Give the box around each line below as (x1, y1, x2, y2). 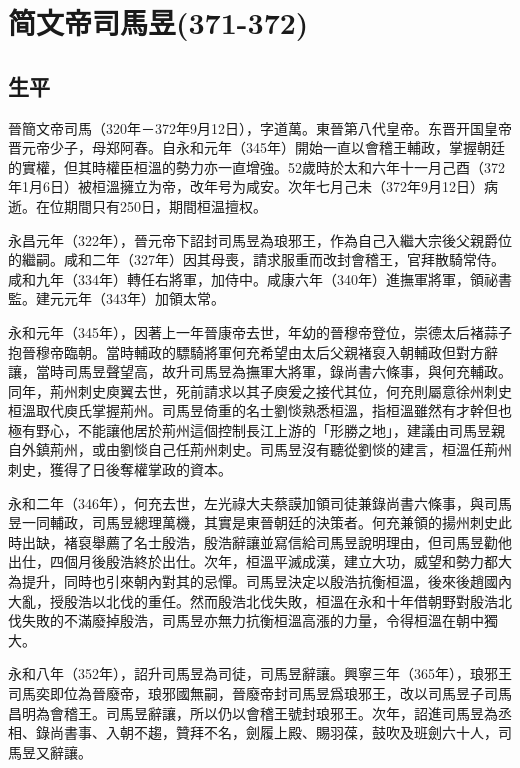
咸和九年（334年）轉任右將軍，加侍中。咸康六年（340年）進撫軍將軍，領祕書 (8, 268, 512, 289)
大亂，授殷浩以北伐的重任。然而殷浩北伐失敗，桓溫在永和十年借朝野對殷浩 (8, 590, 498, 611)
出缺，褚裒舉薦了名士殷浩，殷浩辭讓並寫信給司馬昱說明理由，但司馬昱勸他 (21, 531, 512, 552)
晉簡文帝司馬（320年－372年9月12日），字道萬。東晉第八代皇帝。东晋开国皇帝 (8, 117, 512, 138)
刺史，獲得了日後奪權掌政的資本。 (8, 459, 232, 480)
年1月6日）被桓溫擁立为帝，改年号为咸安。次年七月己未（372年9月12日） (8, 176, 484, 197)
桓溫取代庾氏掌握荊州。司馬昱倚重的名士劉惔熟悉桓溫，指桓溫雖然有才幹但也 (8, 400, 512, 421)
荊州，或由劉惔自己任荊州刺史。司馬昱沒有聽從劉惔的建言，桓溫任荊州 (49, 439, 512, 460)
